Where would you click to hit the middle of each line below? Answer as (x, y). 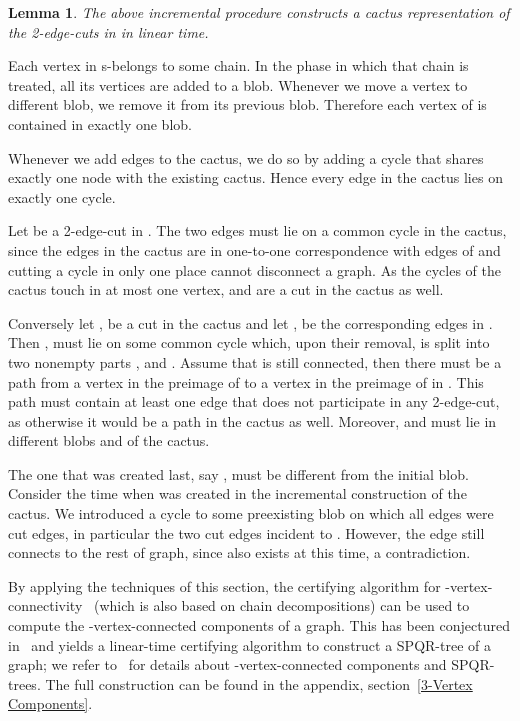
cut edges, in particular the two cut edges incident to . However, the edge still (246, 532)
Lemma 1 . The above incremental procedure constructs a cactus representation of (259, 12)
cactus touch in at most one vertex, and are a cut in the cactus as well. (226, 289)
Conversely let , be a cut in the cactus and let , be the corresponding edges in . (250, 322)
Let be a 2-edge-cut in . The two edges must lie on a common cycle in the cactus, (257, 230)
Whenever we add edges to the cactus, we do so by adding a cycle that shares (246, 157)
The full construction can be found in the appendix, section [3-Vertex (259, 683)
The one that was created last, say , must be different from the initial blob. (238, 473)
